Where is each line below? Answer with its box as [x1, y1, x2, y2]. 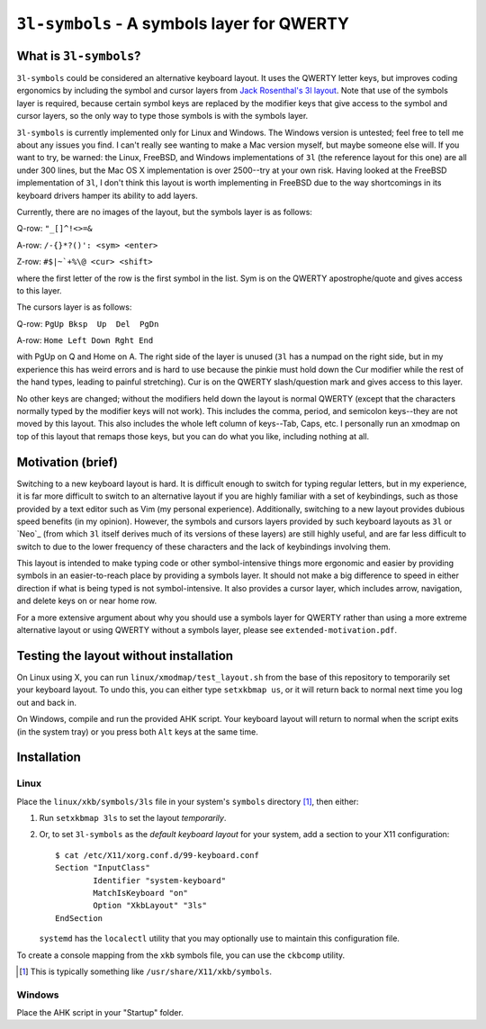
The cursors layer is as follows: [16, 302, 132, 312]
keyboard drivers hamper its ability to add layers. [16, 190, 198, 201]
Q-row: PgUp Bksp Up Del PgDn [16, 318, 159, 329]
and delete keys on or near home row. [16, 595, 157, 607]
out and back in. [16, 697, 76, 708]
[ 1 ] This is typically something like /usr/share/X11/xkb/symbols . [19, 966, 273, 977]
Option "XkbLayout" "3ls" [93, 900, 207, 911]
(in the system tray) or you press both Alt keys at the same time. [16, 726, 258, 737]
